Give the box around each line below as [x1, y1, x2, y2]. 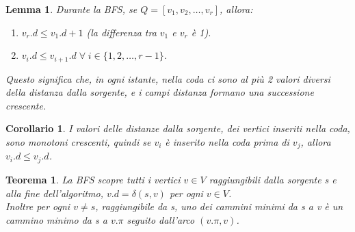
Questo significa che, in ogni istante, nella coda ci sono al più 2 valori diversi [5, 71, 330, 86]
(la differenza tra [86, 25, 157, 39]
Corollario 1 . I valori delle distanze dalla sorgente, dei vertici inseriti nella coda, [5, 121, 350, 136]
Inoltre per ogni [5, 199, 70, 214]
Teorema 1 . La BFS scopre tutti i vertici [5, 172, 181, 186]
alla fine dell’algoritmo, [5, 185, 103, 200]
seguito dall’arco [127, 212, 195, 227]
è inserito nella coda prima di [165, 135, 289, 149]
